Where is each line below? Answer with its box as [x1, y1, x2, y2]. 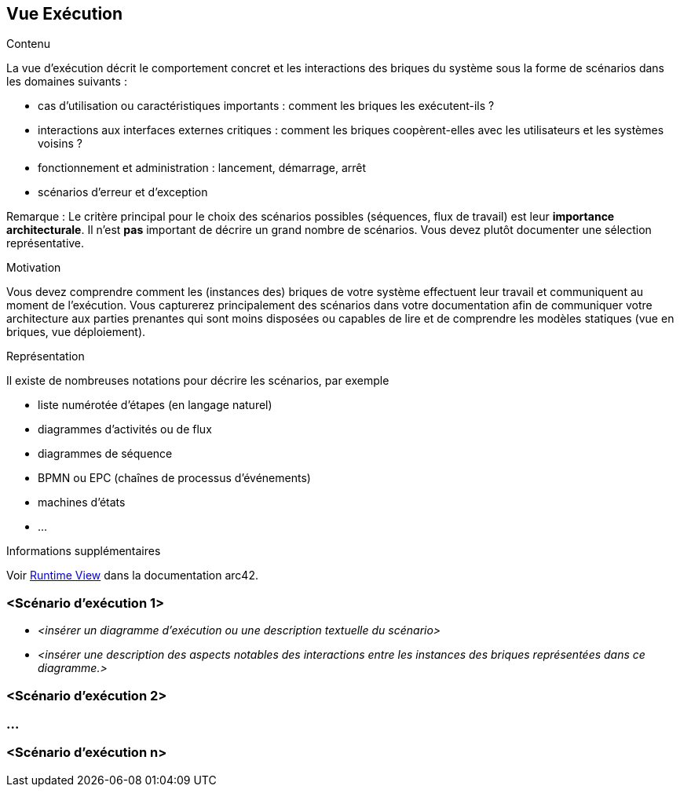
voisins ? [38, 137, 82, 151]
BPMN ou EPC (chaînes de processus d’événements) [38, 471, 311, 485]
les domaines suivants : [6, 75, 127, 89]
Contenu [6, 37, 51, 51]
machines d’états [38, 495, 126, 510]
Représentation [6, 349, 85, 364]
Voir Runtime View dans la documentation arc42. [6, 568, 258, 583]
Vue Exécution [6, 4, 123, 24]
